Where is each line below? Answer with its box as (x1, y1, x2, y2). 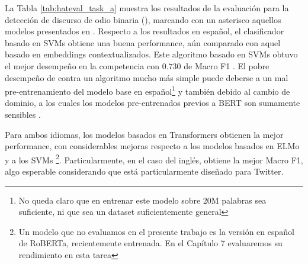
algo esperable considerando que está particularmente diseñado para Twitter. (5, 165, 284, 178)
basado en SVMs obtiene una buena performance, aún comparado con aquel (5, 36, 281, 49)
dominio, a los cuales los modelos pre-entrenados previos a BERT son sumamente (5, 96, 300, 109)
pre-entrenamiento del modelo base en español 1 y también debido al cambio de (5, 83, 290, 97)
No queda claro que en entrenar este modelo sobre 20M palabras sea (18, 194, 267, 206)
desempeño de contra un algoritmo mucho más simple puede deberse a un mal (5, 71, 288, 83)
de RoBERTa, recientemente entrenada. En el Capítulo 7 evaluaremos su (18, 237, 283, 249)
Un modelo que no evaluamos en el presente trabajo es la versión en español (18, 225, 294, 237)
